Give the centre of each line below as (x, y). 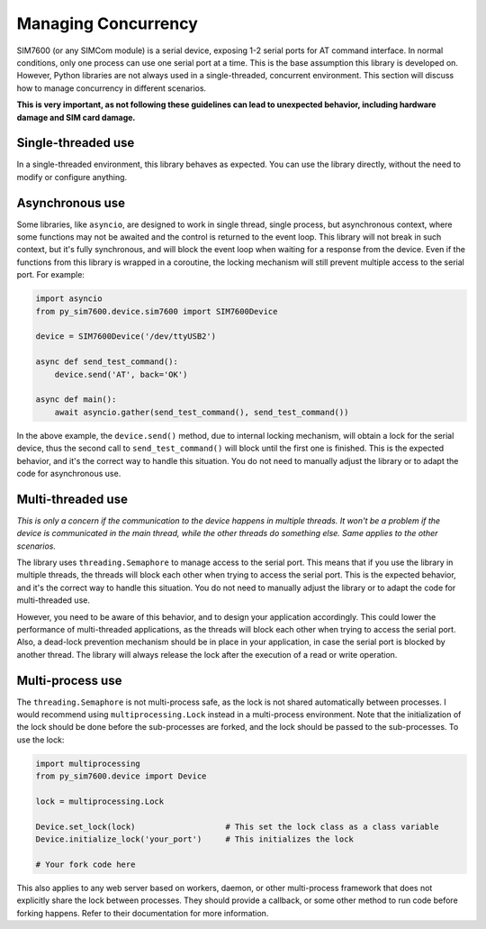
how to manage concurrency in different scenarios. (112, 88)
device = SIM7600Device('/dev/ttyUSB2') (126, 337)
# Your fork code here (85, 864)
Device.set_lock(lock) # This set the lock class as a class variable (238, 826)
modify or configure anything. (72, 177)
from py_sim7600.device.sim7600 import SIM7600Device (157, 311)
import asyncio (69, 299)
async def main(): (76, 400)
